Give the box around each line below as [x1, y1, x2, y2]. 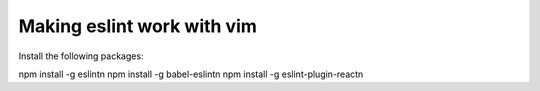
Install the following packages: [18, 50, 144, 62]
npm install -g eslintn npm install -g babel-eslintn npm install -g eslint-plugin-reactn [18, 68, 364, 80]
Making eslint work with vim [18, 15, 257, 37]
